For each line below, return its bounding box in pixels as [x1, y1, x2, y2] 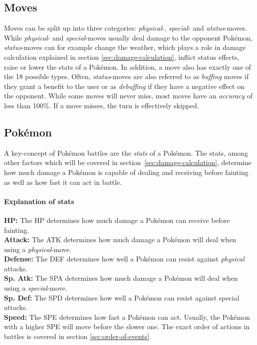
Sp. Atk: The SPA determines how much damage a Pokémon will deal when [4, 273, 238, 283]
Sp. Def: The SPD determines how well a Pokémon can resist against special [4, 292, 240, 302]
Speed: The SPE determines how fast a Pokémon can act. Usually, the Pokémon [4, 311, 250, 322]
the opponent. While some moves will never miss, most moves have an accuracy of [4, 90, 253, 101]
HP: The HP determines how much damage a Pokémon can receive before [4, 215, 230, 225]
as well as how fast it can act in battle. [4, 176, 122, 187]
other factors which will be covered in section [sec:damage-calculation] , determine [4, 157, 252, 168]
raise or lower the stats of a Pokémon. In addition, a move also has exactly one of [4, 61, 251, 72]
